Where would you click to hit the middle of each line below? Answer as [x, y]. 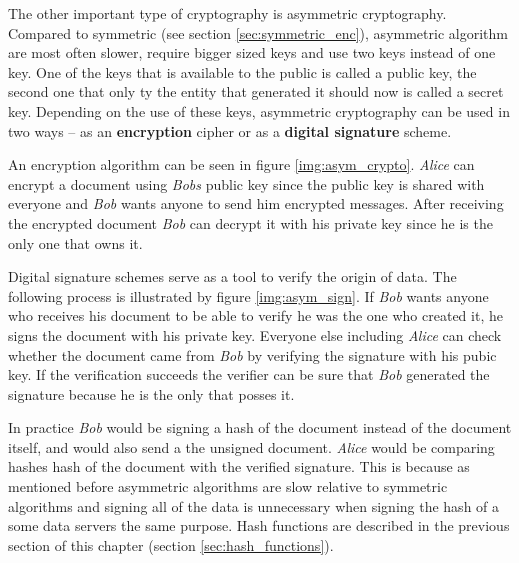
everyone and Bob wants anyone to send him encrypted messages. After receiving [256, 203]
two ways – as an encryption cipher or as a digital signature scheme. [230, 130]
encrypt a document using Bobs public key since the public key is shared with [246, 183]
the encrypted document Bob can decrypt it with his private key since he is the [250, 222]
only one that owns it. [75, 242]
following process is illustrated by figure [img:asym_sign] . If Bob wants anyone [248, 295]
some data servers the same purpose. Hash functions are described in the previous [259, 525]
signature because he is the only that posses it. [151, 393]
